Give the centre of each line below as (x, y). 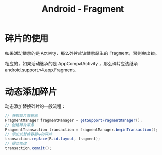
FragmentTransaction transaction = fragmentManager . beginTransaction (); (81, 130)
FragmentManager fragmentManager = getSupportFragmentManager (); (74, 120)
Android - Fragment (83, 9)
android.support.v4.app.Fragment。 (41, 70)
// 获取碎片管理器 (21, 116)
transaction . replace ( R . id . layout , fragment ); (53, 139)
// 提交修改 (16, 144)
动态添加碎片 (31, 92)
